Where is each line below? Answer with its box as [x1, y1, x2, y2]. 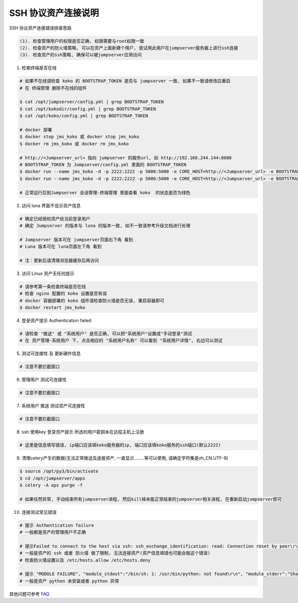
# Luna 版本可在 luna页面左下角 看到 [19, 244, 102, 249]
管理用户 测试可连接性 [21, 376, 67, 383]
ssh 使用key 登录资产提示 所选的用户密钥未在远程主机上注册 [21, 429, 144, 435]
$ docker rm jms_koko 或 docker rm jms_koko [19, 141, 129, 146]
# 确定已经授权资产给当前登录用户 [19, 216, 90, 222]
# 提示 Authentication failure [19, 522, 94, 528]
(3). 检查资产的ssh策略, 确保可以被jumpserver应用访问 [19, 52, 142, 58]
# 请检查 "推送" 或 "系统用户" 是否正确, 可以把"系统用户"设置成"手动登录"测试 [19, 331, 192, 336]
